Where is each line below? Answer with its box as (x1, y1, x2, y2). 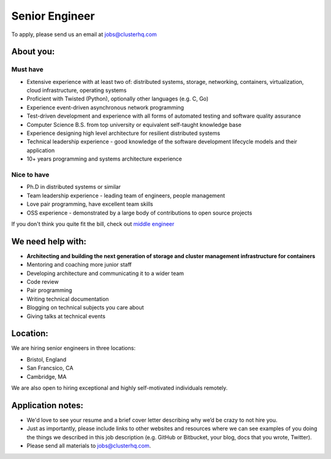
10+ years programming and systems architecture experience (26, 155, 182, 162)
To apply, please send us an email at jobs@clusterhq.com (11, 31, 157, 38)
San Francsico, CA (26, 365, 74, 372)
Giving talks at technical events (26, 313, 105, 320)
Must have (11, 65, 44, 74)
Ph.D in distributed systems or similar (26, 183, 121, 191)
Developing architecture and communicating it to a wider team (26, 270, 184, 277)
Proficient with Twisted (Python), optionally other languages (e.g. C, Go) (26, 95, 208, 102)
